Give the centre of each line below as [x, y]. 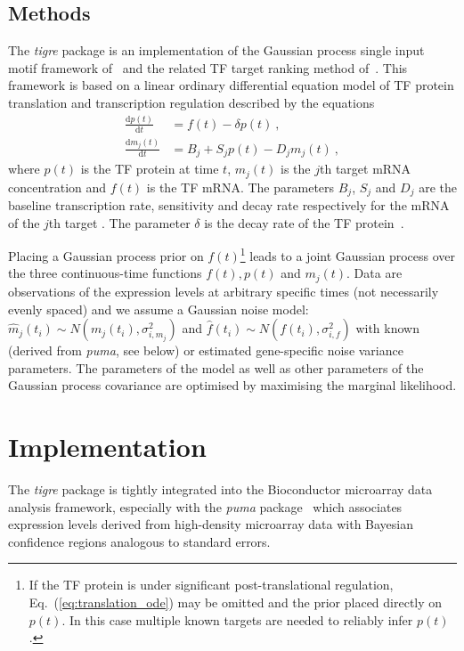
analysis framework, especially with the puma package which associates [205, 506]
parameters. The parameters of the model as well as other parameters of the [216, 367]
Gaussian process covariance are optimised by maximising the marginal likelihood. [232, 385]
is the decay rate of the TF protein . [304, 222]
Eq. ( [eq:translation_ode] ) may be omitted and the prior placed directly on [236, 602]
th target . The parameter [119, 222]
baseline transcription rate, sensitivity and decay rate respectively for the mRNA [229, 205]
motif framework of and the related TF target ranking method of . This [208, 67]
